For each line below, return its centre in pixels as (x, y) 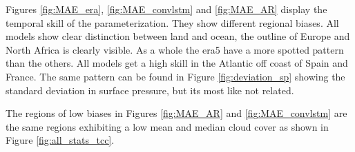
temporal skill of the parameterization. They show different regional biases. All (172, 22)
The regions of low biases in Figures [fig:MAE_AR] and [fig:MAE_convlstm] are (176, 113)
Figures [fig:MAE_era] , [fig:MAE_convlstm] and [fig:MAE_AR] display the (166, 9)
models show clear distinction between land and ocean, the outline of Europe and (178, 36)
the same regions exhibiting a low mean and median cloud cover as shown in (167, 126)
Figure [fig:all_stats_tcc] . (60, 140)
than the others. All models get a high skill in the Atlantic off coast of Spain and (177, 63)
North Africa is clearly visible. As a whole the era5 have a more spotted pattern (175, 49)
